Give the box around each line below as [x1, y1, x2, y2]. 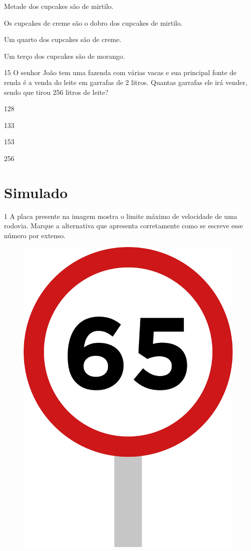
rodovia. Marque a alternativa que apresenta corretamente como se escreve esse [4, 220, 243, 231]
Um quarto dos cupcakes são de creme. [4, 34, 121, 44]
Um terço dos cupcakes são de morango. [4, 50, 125, 61]
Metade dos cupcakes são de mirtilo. [4, 1, 113, 11]
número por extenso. [4, 230, 66, 240]
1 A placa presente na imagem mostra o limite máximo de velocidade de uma [4, 211, 238, 221]
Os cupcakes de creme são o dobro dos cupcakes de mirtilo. [4, 17, 183, 28]
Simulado [4, 182, 68, 202]
